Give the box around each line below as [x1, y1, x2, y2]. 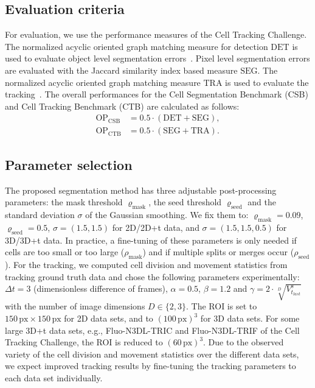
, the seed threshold [148, 196, 222, 208]
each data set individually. [5, 372, 103, 384]
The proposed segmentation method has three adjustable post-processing [5, 183, 277, 196]
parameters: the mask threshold [5, 196, 123, 208]
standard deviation [5, 208, 75, 221]
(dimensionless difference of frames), [33, 282, 168, 295]
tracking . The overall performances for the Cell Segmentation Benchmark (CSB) [5, 88, 308, 101]
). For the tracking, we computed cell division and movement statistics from [5, 258, 288, 270]
